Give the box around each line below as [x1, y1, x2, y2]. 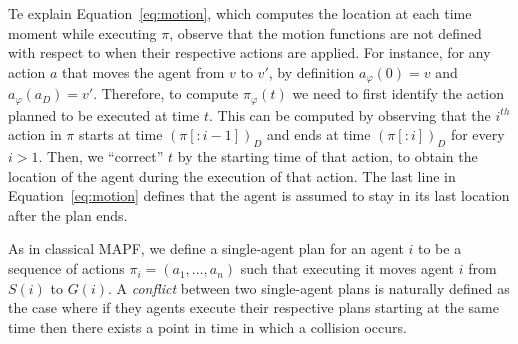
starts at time [78, 124, 163, 145]
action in [8, 124, 62, 145]
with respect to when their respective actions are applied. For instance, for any [8, 42, 491, 63]
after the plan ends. [8, 204, 128, 225]
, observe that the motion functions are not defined [169, 22, 482, 43]
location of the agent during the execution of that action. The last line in [8, 165, 456, 186]
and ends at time [266, 124, 371, 145]
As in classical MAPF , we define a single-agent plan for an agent [8, 238, 404, 259]
